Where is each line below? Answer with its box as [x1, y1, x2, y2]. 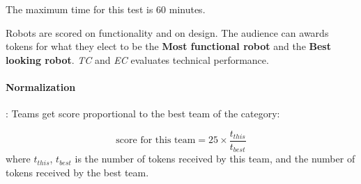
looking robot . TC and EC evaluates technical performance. [6, 52, 269, 67]
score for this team [116, 135, 196, 146]
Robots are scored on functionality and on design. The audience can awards [6, 25, 329, 40]
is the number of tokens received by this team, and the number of [75, 151, 355, 166]
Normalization [6, 79, 76, 94]
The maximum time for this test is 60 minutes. [6, 2, 206, 16]
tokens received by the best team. [6, 165, 149, 179]
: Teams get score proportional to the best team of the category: [6, 106, 280, 121]
